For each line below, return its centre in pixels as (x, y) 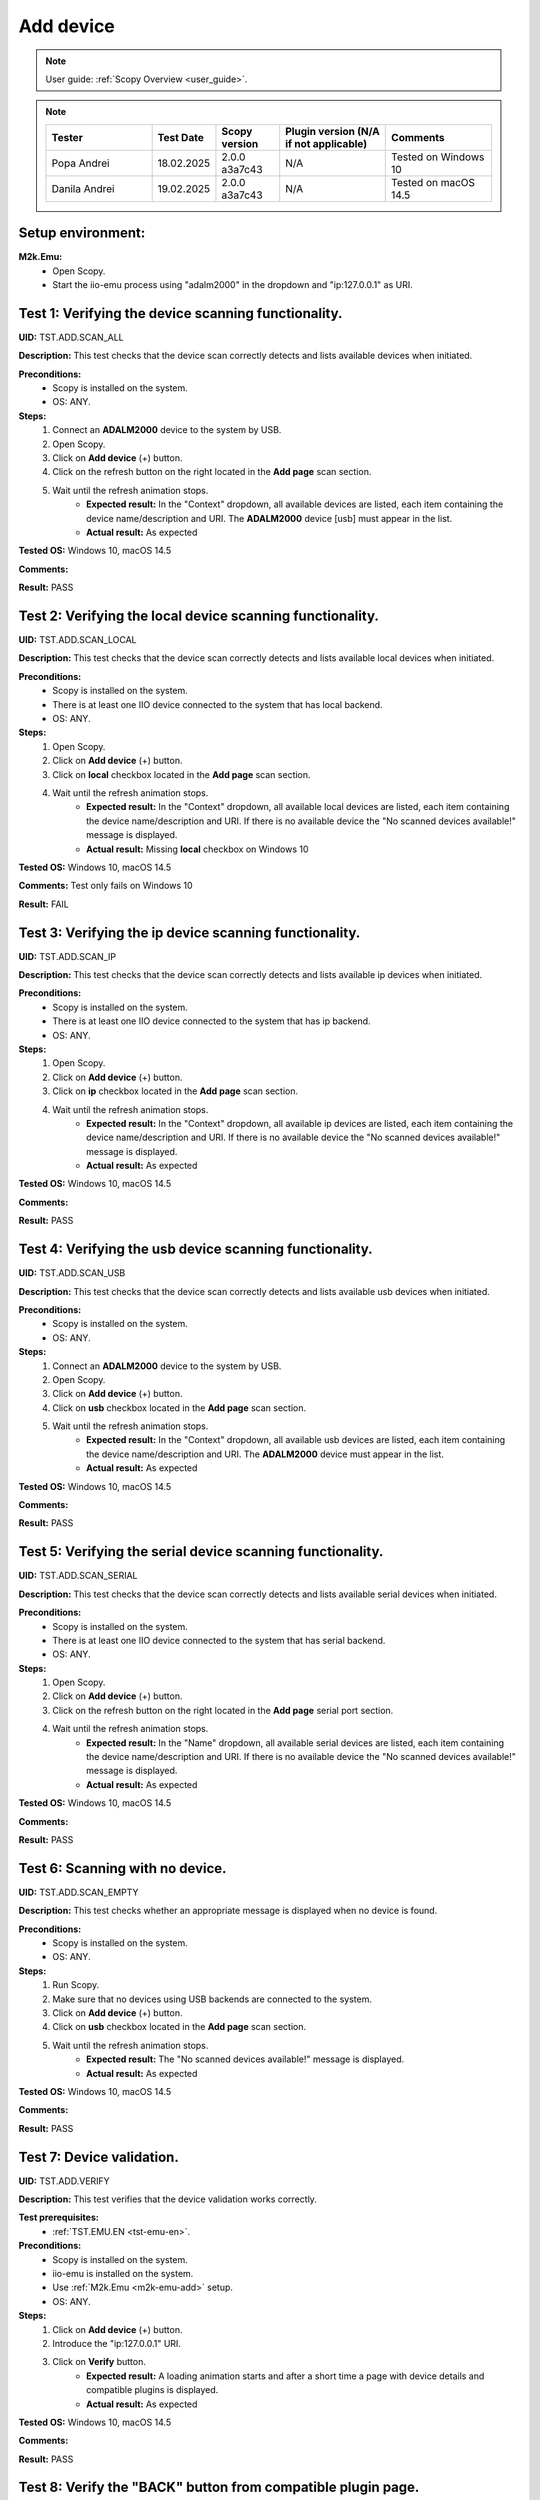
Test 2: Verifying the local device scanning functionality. (198, 615)
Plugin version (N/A (332, 131)
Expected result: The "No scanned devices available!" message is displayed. (245, 2059)
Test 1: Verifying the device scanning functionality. (180, 313)
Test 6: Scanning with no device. (122, 1868)
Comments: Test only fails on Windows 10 (105, 886)
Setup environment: (82, 233)
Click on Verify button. (99, 2362)
